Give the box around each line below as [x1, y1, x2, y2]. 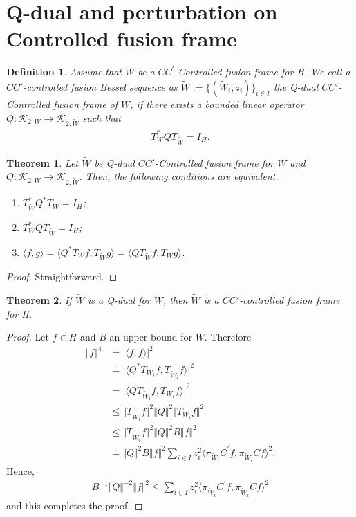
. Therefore [204, 329, 252, 344]
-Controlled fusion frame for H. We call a [174, 64, 350, 79]
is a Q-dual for [87, 293, 151, 307]
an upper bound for [109, 329, 192, 344]
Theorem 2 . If [6, 293, 72, 307]
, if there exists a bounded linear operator [130, 96, 304, 111]
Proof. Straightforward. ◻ [6, 269, 118, 284]
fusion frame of [53, 96, 118, 111]
